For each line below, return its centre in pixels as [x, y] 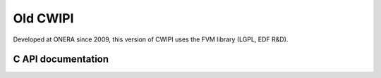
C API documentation [61, 59]
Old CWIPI [43, 18]
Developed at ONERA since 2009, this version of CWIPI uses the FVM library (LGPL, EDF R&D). [151, 39]
